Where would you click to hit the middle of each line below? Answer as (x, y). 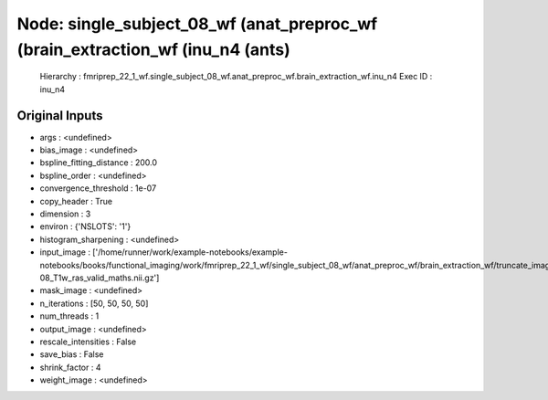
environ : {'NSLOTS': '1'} (85, 226)
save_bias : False (72, 354)
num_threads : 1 (69, 316)
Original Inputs (60, 116)
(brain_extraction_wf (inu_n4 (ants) (154, 49)
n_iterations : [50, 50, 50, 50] (94, 303)
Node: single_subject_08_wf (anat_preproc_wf (197, 24)
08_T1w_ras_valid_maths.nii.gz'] (100, 278)
